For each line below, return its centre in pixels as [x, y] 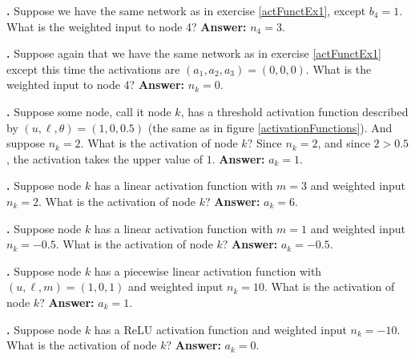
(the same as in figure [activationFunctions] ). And [270, 127]
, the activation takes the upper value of [105, 158]
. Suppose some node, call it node [89, 111]
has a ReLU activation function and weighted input [220, 329]
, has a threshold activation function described [294, 111]
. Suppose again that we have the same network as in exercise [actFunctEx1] [194, 53]
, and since [344, 143]
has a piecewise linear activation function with [208, 270]
